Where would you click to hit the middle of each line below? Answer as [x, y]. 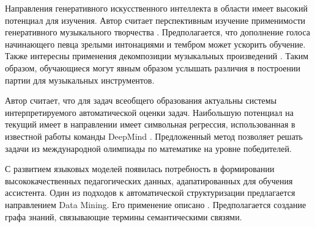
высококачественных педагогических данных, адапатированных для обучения [149, 180]
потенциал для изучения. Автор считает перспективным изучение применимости [155, 20]
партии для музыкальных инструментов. [80, 80]
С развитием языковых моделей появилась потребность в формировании [140, 169]
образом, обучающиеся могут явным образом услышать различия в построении [153, 67]
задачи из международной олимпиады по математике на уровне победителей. [148, 148]
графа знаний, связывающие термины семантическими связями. [124, 216]
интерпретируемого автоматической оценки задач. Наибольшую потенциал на [149, 112]
